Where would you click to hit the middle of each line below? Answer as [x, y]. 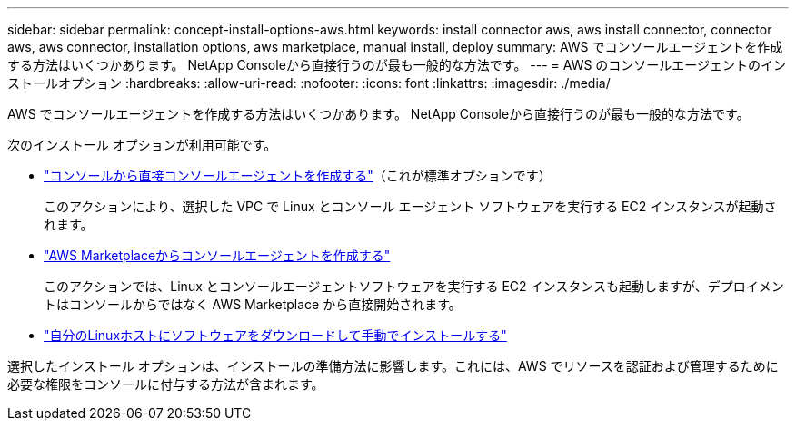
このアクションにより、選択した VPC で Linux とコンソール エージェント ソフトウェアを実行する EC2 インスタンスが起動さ [410, 206]
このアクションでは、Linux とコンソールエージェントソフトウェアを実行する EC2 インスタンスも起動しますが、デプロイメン [414, 286]
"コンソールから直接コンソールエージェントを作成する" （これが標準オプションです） [298, 175]
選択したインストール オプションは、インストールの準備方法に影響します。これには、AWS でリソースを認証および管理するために [393, 366]
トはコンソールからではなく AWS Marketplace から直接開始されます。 [253, 304]
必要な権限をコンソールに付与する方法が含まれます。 [166, 384]
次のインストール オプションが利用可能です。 [142, 145]
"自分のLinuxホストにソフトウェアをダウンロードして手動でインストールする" [275, 335]
